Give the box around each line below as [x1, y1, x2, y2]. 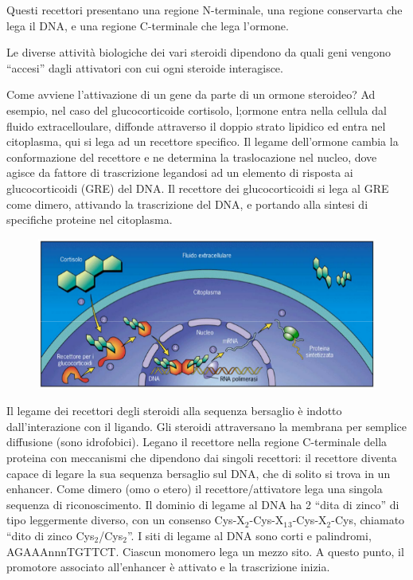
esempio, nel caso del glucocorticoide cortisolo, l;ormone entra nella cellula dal [6, 101, 387, 118]
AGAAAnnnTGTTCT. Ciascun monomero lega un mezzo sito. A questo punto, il [6, 543, 404, 559]
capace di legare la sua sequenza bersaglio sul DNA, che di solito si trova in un [6, 464, 391, 481]
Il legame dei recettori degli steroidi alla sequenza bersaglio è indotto [6, 402, 342, 419]
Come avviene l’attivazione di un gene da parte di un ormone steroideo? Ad [6, 86, 376, 103]
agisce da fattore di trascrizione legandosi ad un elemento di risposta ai [6, 164, 353, 181]
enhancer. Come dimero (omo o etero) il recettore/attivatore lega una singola [6, 480, 383, 497]
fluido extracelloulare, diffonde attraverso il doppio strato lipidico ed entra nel [6, 117, 386, 134]
